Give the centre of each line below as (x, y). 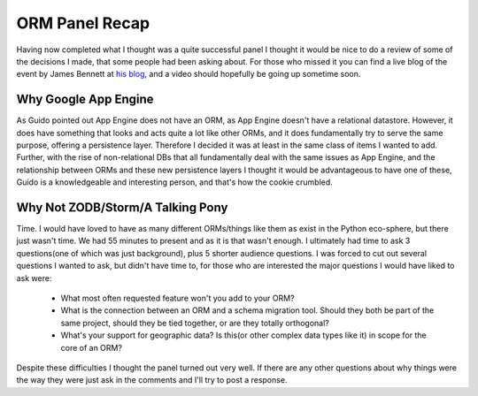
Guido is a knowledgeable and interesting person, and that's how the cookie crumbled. (175, 182)
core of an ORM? (92, 347)
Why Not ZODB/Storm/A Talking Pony (122, 207)
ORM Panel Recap (83, 23)
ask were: (34, 278)
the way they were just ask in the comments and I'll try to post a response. (152, 380)
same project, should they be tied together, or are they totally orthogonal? (195, 323)
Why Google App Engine (85, 99)
